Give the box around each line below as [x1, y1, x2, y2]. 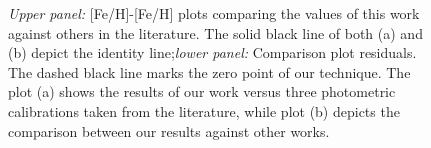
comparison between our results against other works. [8, 120, 330, 141]
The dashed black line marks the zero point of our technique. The [8, 61, 411, 82]
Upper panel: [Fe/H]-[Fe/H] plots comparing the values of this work [8, 3, 420, 23]
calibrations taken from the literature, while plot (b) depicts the [8, 100, 400, 121]
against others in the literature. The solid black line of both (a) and [8, 22, 423, 43]
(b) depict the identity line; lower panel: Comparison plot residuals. [8, 42, 417, 63]
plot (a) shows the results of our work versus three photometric [8, 81, 396, 102]
